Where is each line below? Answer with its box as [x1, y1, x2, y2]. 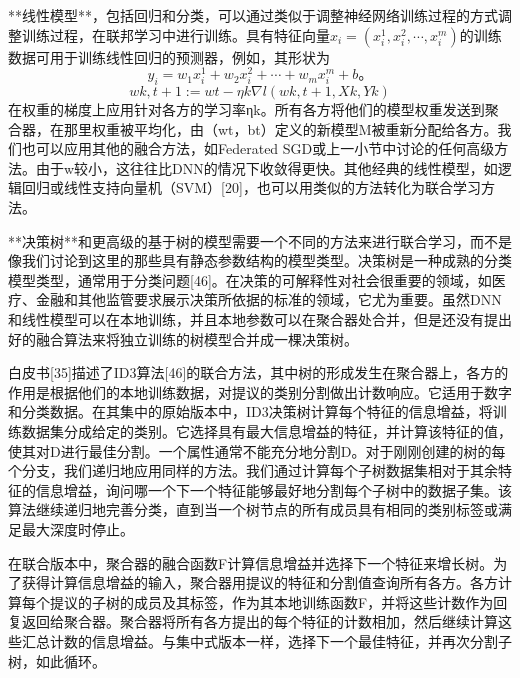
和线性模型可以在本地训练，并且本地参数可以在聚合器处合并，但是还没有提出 [8, 309, 512, 329]
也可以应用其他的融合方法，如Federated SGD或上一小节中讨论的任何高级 [21, 138, 495, 159]
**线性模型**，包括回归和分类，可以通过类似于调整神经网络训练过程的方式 [8, 5, 498, 25]
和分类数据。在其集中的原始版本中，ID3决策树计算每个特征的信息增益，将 [8, 401, 493, 422]
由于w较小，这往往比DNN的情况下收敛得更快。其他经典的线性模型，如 [35, 157, 498, 178]
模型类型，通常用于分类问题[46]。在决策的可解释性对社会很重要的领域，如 [8, 269, 492, 290]
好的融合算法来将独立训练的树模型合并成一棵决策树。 [8, 328, 358, 349]
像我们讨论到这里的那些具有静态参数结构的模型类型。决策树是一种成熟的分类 [8, 250, 512, 271]
